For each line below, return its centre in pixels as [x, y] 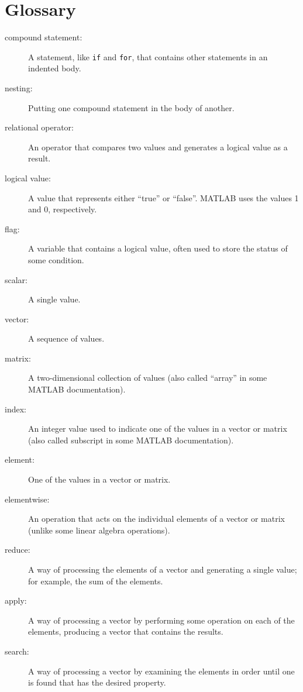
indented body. [55, 68]
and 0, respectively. [63, 209]
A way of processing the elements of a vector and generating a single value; [163, 569]
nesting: [19, 87]
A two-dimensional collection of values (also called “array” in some [148, 378]
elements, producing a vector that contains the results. [126, 631]
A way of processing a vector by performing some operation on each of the [161, 620]
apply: [16, 600]
